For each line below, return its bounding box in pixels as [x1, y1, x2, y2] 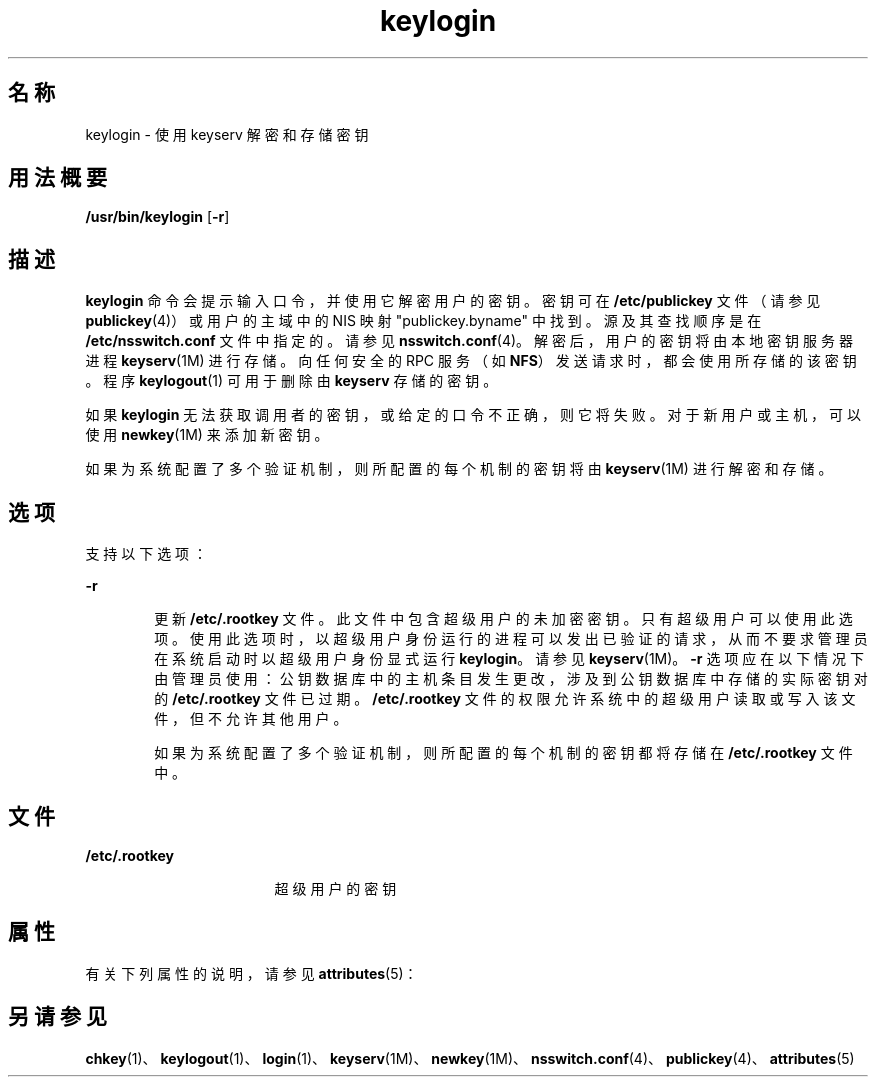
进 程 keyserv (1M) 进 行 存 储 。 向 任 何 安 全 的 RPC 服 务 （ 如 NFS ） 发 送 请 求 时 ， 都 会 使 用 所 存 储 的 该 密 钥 [85, 352, 857, 370]
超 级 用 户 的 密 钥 [274, 879, 397, 897]
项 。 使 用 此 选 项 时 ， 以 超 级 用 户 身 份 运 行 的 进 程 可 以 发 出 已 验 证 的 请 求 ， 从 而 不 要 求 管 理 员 [154, 630, 868, 648]
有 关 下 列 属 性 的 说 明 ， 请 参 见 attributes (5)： [85, 964, 418, 982]
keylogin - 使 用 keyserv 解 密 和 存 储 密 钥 [85, 125, 369, 143]
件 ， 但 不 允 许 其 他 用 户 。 [154, 710, 348, 728]
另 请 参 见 [8, 1004, 107, 1030]
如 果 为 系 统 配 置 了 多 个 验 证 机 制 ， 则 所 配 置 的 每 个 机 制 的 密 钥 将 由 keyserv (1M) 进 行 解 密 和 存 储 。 [85, 460, 833, 478]
